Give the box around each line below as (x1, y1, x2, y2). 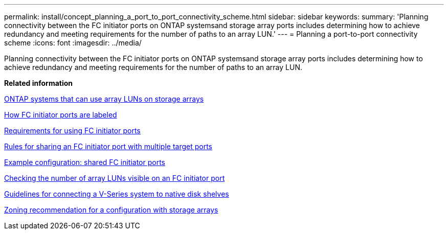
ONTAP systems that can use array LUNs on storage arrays (4, 95, 204, 103)
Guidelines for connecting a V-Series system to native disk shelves (4, 190, 229, 198)
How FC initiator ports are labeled (4, 110, 117, 119)
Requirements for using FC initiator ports (4, 126, 141, 135)
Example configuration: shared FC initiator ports (4, 158, 165, 167)
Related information (4, 79, 73, 87)
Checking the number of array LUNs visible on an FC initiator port (4, 174, 225, 182)
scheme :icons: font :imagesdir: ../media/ (4, 38, 142, 47)
